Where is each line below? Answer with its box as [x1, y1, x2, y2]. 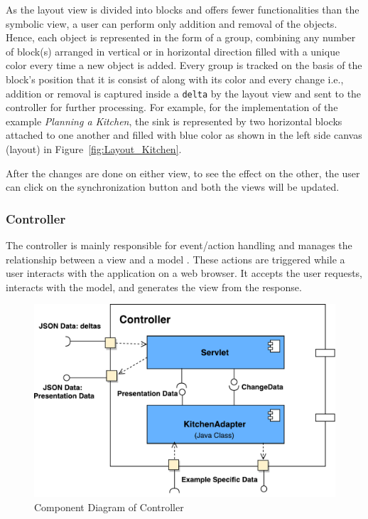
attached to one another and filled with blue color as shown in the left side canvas [6, 127, 362, 142]
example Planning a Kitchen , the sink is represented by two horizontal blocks [6, 113, 342, 128]
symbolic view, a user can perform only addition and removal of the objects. [6, 16, 337, 31]
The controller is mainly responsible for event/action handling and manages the [6, 238, 352, 252]
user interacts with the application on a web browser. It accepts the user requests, [6, 266, 362, 281]
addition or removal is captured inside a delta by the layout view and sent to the [6, 85, 362, 100]
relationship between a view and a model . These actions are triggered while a [6, 251, 345, 266]
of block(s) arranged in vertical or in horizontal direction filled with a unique [6, 43, 340, 58]
